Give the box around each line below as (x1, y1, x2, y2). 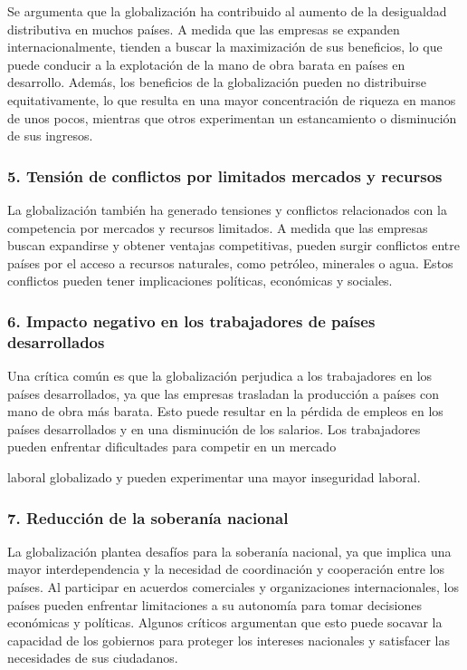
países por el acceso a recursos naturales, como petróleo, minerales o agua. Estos (7, 253, 453, 272)
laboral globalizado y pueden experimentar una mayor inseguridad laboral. (7, 468, 421, 487)
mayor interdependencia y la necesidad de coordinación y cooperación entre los (7, 559, 444, 578)
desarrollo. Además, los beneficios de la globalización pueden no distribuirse (7, 73, 427, 92)
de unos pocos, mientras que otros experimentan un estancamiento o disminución (7, 108, 457, 127)
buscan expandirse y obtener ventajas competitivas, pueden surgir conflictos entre (7, 236, 460, 255)
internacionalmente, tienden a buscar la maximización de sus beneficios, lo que (7, 37, 443, 56)
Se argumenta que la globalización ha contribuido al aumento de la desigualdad (7, 2, 447, 20)
